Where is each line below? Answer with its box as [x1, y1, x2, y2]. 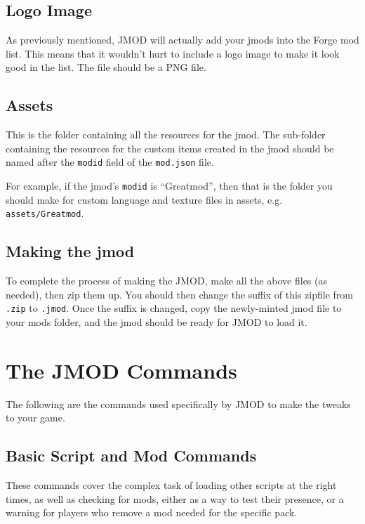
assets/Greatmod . [6, 206, 84, 221]
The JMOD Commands [6, 355, 237, 384]
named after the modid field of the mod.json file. [6, 155, 214, 169]
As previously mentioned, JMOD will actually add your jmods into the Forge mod [6, 32, 359, 47]
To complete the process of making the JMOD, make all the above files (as [6, 273, 328, 288]
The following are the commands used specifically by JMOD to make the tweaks [6, 396, 351, 411]
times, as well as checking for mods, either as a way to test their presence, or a [6, 491, 344, 506]
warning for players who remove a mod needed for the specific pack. [6, 505, 298, 520]
